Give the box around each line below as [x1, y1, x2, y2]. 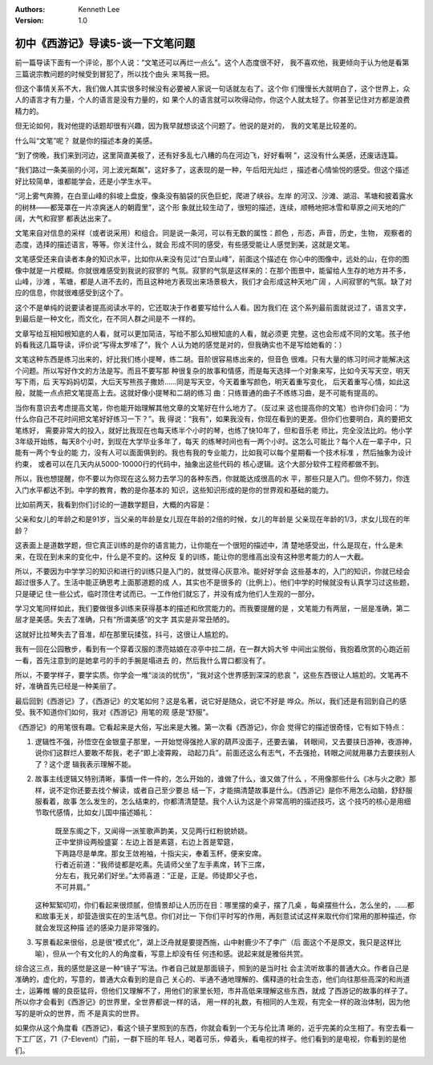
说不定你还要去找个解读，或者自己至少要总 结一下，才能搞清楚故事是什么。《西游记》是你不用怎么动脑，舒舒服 [48, 785, 413, 795]
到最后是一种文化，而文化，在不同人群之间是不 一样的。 [14, 314, 200, 324]
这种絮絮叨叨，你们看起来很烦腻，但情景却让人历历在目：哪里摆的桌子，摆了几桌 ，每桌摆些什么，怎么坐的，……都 [34, 901, 415, 910]
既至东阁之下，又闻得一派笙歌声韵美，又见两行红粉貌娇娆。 [55, 826, 252, 836]
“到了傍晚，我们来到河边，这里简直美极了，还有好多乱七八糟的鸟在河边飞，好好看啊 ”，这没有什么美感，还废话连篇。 [14, 151, 403, 160]
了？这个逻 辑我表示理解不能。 [34, 759, 136, 769]
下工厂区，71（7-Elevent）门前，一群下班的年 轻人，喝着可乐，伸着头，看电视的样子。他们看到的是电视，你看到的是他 [14, 1035, 407, 1044]
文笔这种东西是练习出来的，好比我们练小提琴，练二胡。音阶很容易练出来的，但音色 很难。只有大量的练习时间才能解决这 [14, 354, 411, 364]
